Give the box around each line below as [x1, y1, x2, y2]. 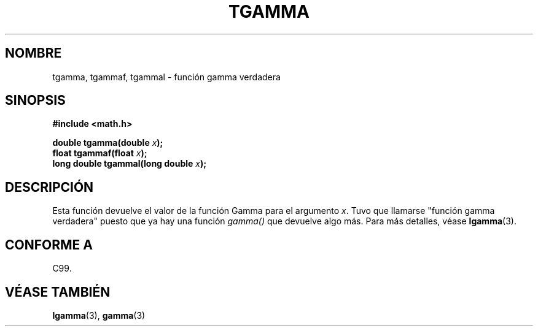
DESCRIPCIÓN [5, 179, 94, 195]
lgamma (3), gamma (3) [52, 310, 146, 321]
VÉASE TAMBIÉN [5, 284, 111, 300]
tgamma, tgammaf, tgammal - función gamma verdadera [52, 71, 281, 82]
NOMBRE [5, 45, 62, 61]
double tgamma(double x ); [52, 137, 163, 148]
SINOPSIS [5, 93, 66, 108]
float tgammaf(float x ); [52, 148, 147, 159]
